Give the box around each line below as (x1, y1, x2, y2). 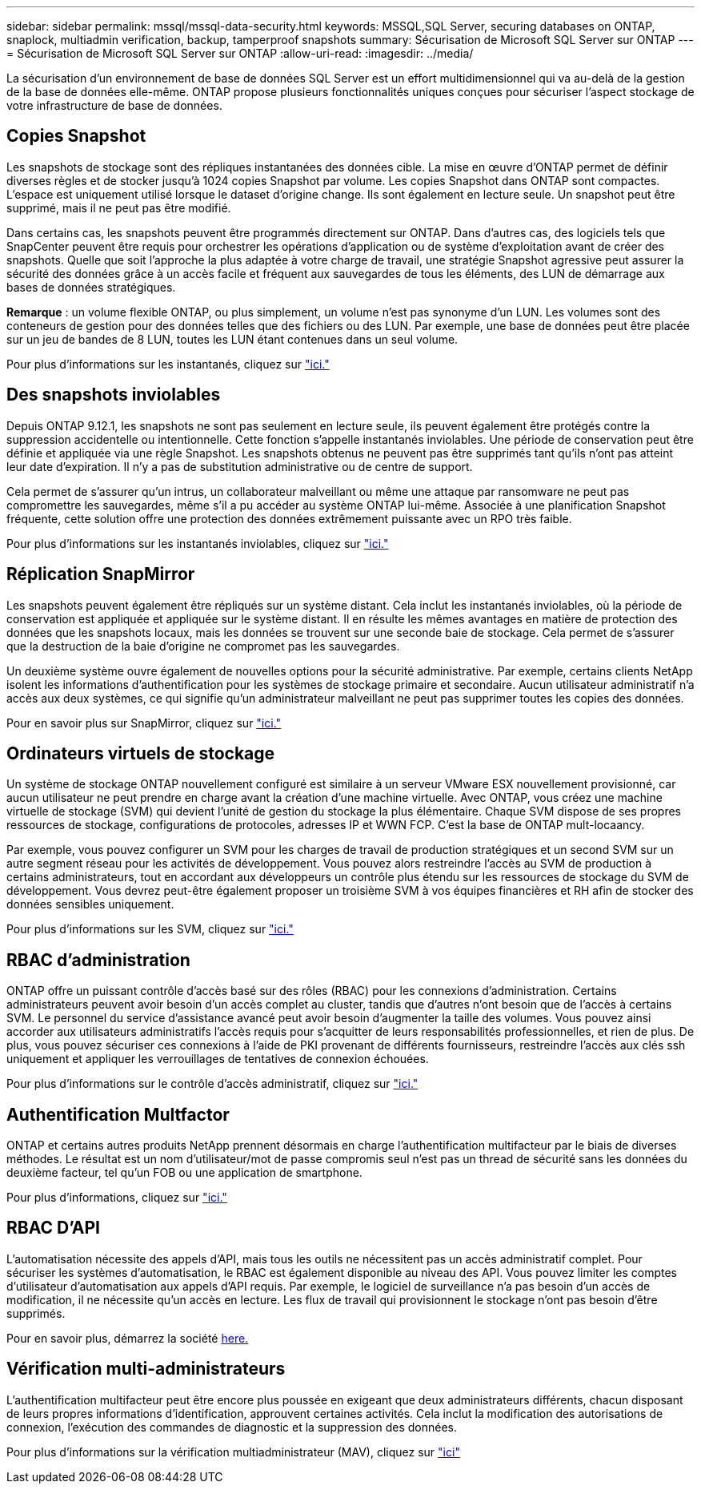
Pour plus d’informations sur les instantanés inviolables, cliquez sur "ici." (6, 536, 389, 550)
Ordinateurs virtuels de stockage (6, 743, 275, 763)
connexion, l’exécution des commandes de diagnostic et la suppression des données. (6, 1420, 458, 1434)
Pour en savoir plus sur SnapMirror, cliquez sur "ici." (6, 715, 282, 730)
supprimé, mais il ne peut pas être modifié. (6, 200, 231, 215)
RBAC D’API (6, 1218, 100, 1238)
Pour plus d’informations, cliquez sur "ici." (6, 1190, 227, 1205)
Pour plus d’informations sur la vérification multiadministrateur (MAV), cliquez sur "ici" (6, 1444, 460, 1459)
